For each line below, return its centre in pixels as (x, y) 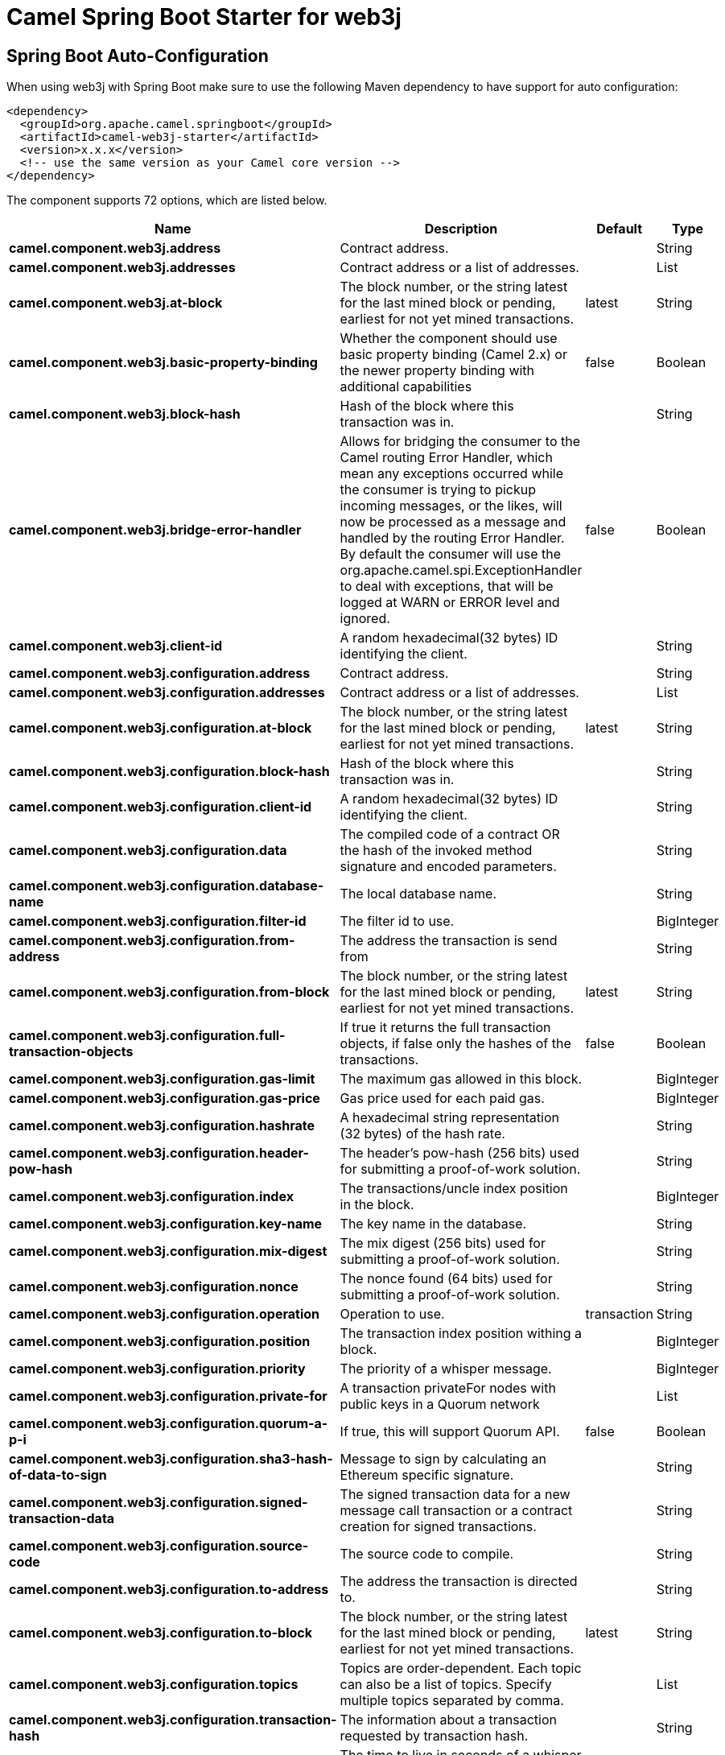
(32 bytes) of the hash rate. (422, 1134)
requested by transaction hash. (434, 1736)
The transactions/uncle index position (454, 1189)
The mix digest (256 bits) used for (443, 1243)
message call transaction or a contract (456, 1511)
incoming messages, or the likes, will (451, 506)
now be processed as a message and (453, 522)
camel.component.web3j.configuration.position (160, 1342)
